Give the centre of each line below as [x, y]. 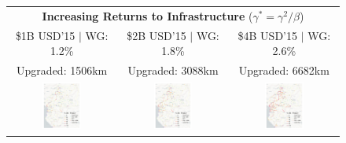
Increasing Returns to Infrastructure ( [147, 15]
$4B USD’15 [267, 35]
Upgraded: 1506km [62, 70]
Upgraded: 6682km [284, 70]
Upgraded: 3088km [173, 70]
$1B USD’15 [45, 35]
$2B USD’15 [156, 35]
